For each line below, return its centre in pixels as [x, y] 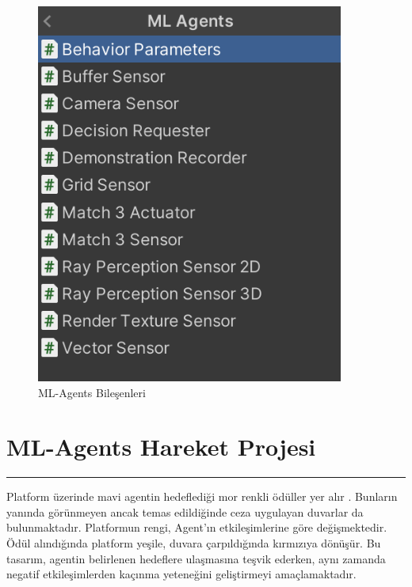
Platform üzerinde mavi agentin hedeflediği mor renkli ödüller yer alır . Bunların [202, 496]
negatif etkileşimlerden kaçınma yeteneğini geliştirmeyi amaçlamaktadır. [181, 574]
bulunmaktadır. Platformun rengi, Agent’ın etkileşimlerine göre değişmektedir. [197, 527]
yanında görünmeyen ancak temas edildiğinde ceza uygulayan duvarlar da [185, 511]
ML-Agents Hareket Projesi [161, 447]
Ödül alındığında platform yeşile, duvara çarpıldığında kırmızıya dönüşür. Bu [194, 543]
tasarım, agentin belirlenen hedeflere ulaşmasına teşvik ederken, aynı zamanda [196, 558]
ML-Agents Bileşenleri [92, 392]
